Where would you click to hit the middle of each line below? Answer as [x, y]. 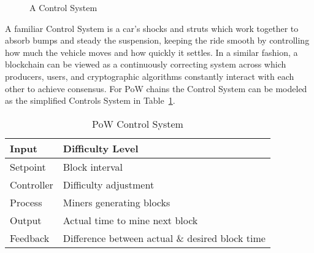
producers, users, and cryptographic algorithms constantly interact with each [150, 76]
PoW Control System [138, 123]
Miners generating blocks [117, 202]
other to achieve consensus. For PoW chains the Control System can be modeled [156, 88]
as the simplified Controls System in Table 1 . [90, 100]
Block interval [93, 166]
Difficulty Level [101, 148]
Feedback [30, 238]
